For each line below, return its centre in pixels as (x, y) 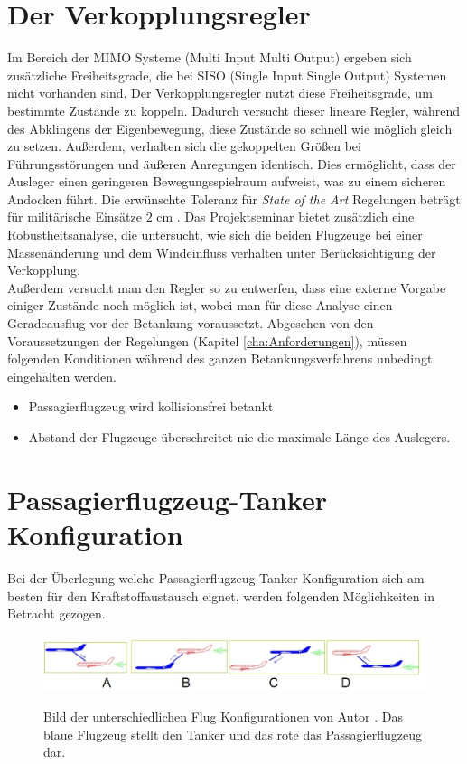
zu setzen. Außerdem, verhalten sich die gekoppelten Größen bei (184, 146)
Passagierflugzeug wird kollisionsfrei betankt (151, 406)
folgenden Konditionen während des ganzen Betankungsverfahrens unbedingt (220, 358)
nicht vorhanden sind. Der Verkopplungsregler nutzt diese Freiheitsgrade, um (220, 93)
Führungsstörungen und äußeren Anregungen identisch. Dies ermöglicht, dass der (232, 163)
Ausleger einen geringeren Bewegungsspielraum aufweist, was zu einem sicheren (227, 181)
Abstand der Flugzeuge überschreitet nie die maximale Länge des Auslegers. (239, 437)
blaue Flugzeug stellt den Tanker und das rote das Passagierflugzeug (233, 734)
